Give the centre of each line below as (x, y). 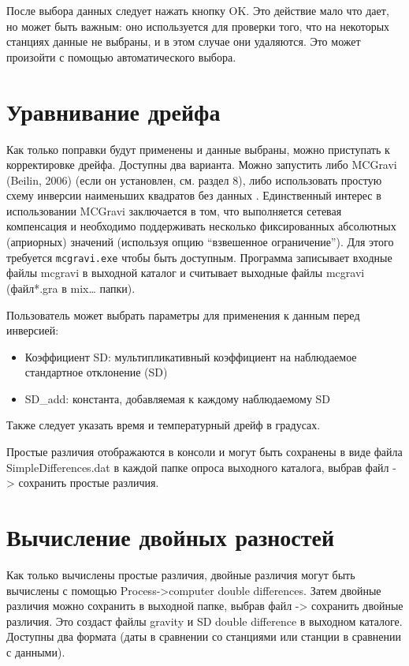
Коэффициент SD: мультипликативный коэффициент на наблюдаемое (191, 356)
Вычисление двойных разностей (171, 537)
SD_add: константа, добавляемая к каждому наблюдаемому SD (178, 398)
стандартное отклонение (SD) (96, 372)
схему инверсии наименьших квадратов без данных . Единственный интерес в (194, 195)
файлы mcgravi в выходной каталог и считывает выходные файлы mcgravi (186, 273)
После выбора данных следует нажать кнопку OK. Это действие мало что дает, (198, 10)
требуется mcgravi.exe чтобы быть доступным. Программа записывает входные (199, 257)
